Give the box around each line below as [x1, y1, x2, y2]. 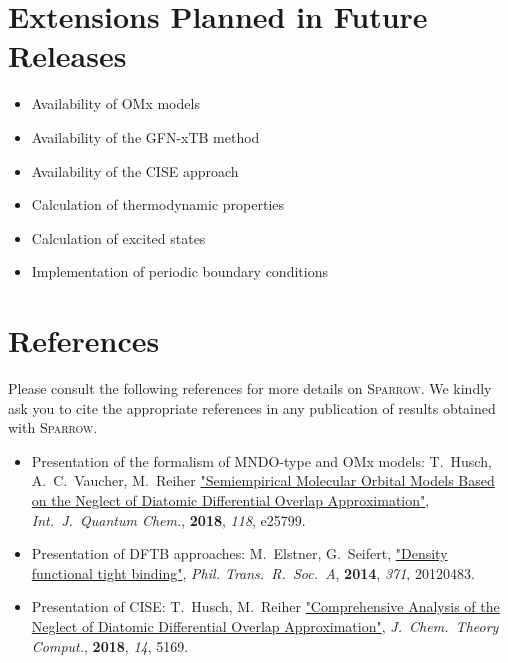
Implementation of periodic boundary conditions [31, 261, 328, 282]
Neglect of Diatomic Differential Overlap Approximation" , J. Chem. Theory [31, 615, 499, 636]
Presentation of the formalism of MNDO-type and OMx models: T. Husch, [31, 450, 492, 471]
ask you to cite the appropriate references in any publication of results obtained [8, 397, 496, 418]
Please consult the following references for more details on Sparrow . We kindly [8, 378, 492, 398]
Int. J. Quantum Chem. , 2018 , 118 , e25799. [31, 509, 306, 530]
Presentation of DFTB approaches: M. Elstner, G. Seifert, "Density [31, 543, 448, 564]
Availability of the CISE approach [31, 160, 239, 181]
